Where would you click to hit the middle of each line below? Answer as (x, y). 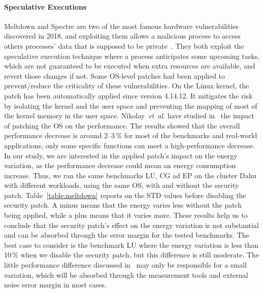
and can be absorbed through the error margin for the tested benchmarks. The (127, 235)
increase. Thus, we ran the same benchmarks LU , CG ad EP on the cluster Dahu (130, 175)
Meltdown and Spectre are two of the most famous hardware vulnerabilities (122, 26)
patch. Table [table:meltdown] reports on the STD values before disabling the (125, 195)
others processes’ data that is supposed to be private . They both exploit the (124, 45)
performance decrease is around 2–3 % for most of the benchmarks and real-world (131, 135)
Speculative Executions (45, 6)
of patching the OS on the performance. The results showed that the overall (122, 125)
